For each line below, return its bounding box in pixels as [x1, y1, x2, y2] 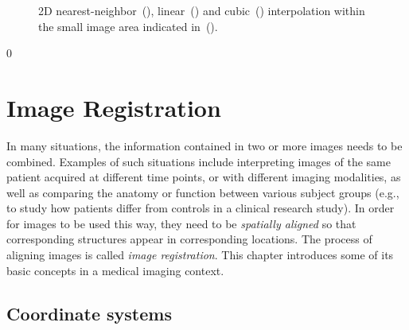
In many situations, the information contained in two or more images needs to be [6, 137, 403, 153]
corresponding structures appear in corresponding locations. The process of [6, 231, 372, 247]
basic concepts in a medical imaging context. [6, 262, 224, 278]
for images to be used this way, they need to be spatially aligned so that [6, 215, 356, 231]
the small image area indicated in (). [38, 17, 218, 34]
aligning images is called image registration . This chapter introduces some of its [6, 247, 394, 263]
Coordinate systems [6, 301, 172, 325]
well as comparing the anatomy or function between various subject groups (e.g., [6, 184, 399, 200]
